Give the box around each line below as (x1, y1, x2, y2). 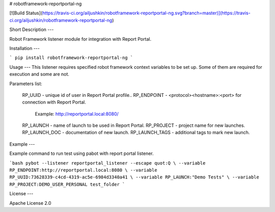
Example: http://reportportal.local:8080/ (35, 111, 119, 117)
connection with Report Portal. (22, 99, 86, 105)
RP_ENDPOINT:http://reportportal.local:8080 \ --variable (9, 167, 157, 173)
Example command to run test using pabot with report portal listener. (9, 150, 154, 156)
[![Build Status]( (9, 10, 43, 16)
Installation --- (9, 45, 40, 51)
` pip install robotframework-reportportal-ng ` (9, 55, 133, 61)
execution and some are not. (9, 71, 70, 77)
